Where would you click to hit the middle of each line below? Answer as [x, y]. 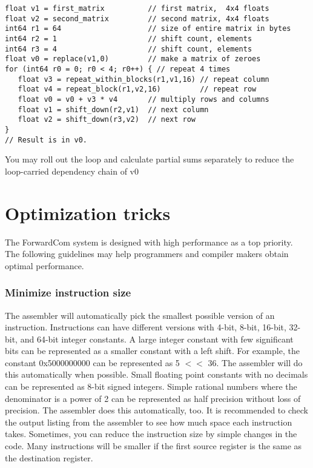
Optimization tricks [88, 212]
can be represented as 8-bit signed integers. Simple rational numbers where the [151, 386]
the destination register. [49, 457]
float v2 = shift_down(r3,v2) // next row [107, 120]
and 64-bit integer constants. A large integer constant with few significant [157, 339]
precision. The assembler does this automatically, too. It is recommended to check [157, 410]
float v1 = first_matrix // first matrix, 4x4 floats [137, 8]
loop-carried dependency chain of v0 [72, 171]
